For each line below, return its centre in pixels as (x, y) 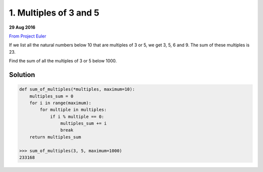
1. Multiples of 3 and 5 (54, 13)
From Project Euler (28, 36)
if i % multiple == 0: (77, 116)
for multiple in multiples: (73, 110)
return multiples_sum (55, 137)
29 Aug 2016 (22, 27)
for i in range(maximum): (60, 103)
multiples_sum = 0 (51, 96)
